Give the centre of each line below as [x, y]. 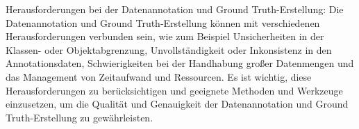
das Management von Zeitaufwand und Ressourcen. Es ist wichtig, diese [159, 76]
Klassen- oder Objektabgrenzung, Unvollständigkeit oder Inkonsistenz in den [169, 49]
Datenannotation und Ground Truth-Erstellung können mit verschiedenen [163, 22]
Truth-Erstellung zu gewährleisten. [80, 117]
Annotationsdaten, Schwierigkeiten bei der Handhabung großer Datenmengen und [180, 63]
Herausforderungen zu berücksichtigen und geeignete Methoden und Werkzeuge [174, 90]
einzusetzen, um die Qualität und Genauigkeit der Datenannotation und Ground [177, 104]
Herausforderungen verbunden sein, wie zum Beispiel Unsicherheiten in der [165, 36]
